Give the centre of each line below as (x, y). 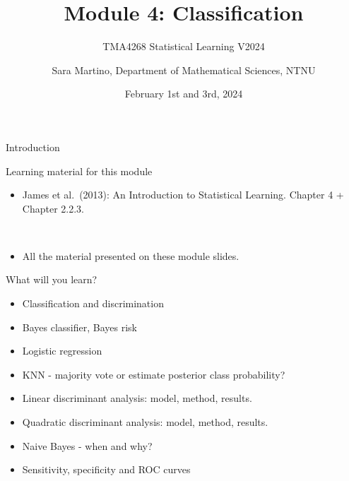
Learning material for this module (79, 171)
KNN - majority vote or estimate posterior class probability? (154, 374)
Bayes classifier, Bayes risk (79, 327)
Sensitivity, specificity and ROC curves (106, 469)
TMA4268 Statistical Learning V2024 (184, 46)
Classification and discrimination (93, 303)
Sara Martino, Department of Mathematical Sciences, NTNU (184, 70)
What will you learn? (52, 279)
